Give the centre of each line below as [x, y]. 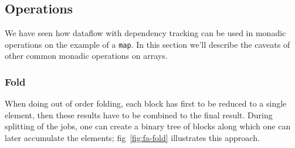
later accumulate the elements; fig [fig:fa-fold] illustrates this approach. [132, 138]
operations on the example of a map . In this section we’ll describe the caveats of [147, 44]
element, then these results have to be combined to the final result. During [139, 114]
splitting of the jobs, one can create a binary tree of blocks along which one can [148, 126]
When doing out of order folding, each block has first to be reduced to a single [146, 103]
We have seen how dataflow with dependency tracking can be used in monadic [145, 33]
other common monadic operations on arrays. [86, 56]
